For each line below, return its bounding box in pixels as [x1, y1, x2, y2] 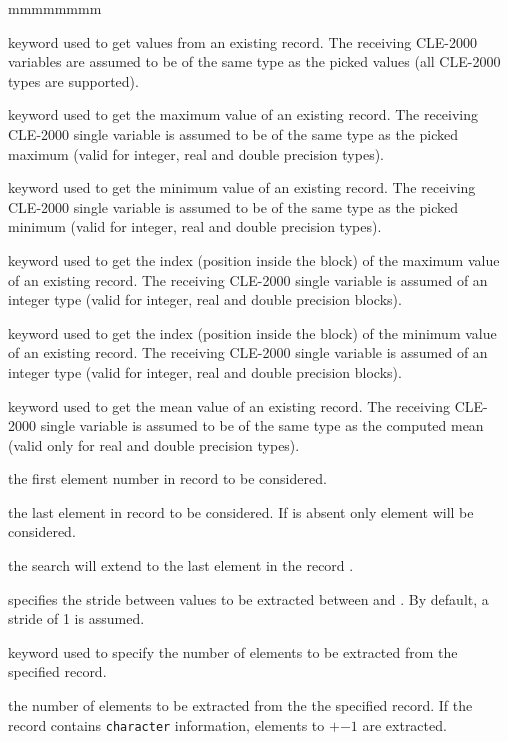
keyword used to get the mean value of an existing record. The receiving [8, 395, 451, 416]
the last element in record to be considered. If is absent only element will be [8, 501, 474, 522]
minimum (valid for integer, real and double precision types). [8, 216, 382, 237]
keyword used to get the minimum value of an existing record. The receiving [8, 177, 476, 198]
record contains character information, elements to [8, 714, 325, 735]
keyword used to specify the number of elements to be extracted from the [8, 641, 458, 662]
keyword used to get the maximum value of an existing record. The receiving [8, 104, 479, 125]
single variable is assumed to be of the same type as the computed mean [40, 415, 484, 436]
